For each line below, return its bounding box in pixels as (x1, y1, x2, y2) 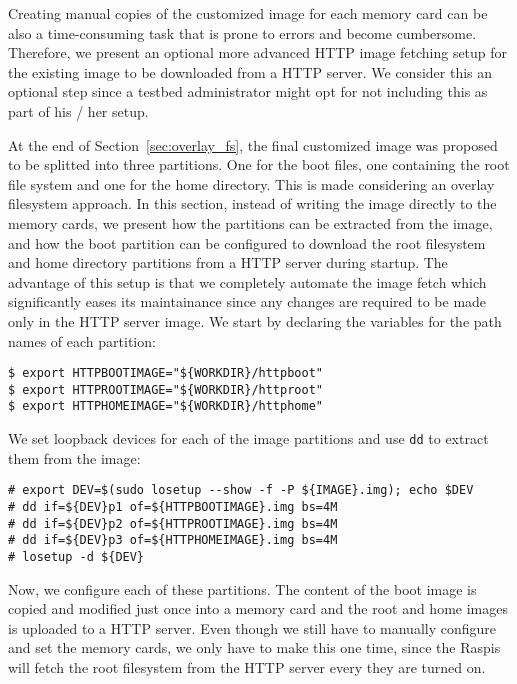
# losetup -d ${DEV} (8, 549, 145, 564)
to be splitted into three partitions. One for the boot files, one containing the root (8, 154, 510, 175)
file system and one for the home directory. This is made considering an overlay (8, 173, 495, 194)
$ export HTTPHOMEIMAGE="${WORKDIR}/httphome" (8, 399, 323, 414)
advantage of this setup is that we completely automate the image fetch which (8, 271, 487, 292)
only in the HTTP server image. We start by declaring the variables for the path (8, 310, 502, 331)
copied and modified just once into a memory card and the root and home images (8, 598, 508, 619)
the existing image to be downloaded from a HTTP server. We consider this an (8, 61, 493, 82)
